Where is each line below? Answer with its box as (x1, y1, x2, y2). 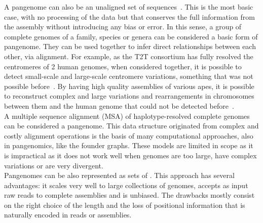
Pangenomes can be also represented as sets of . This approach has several (4, 170, 235, 181)
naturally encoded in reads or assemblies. (4, 209, 132, 220)
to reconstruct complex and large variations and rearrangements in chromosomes (4, 91, 254, 101)
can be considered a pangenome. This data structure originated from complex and (4, 120, 259, 131)
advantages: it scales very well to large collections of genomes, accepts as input (4, 180, 248, 190)
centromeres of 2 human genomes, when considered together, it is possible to (4, 61, 242, 71)
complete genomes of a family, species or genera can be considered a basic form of (4, 31, 258, 41)
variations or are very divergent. (4, 160, 103, 170)
